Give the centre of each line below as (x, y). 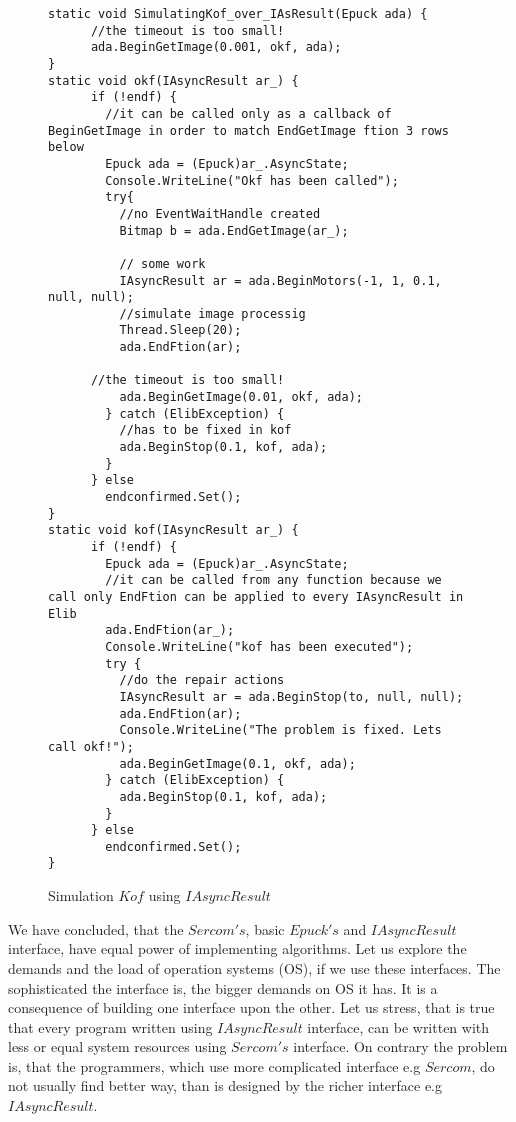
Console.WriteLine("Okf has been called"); (252, 180)
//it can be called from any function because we (273, 580)
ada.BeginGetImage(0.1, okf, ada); (237, 763)
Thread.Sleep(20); (180, 330)
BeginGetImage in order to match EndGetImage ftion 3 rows (248, 130)
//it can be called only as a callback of (248, 113)
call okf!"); (91, 746)
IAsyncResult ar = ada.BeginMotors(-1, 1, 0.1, (280, 280)
